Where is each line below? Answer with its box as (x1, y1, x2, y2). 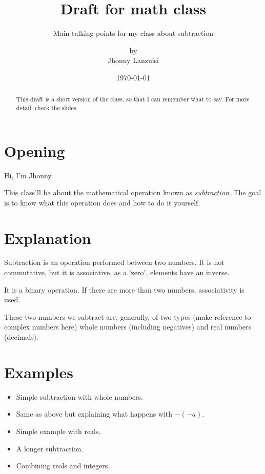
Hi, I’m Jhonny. (4, 170, 53, 180)
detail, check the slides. (16, 103, 78, 112)
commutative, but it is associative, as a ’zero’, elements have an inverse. (4, 267, 230, 278)
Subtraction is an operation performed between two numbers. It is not (4, 257, 225, 267)
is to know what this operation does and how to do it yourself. (4, 197, 200, 208)
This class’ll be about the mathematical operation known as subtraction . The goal (4, 187, 261, 198)
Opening (4, 140, 65, 161)
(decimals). (4, 332, 38, 342)
